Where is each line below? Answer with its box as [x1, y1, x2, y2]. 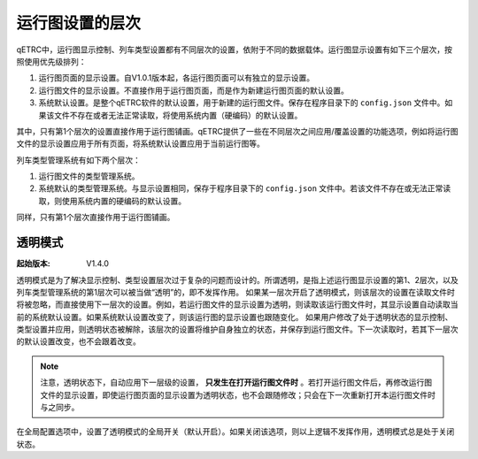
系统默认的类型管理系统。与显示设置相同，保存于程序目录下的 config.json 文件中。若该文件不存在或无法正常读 [38, 183, 451, 194]
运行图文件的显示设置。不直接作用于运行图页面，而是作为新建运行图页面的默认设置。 [38, 85, 349, 96]
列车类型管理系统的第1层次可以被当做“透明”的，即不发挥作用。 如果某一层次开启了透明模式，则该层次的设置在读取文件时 [16, 287, 455, 297]
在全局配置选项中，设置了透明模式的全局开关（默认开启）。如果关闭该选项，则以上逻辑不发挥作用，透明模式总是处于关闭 [16, 426, 455, 437]
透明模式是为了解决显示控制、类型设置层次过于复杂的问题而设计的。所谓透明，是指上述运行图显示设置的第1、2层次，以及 [16, 274, 459, 285]
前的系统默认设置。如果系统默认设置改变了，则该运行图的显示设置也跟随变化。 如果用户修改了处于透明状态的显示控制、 [16, 311, 453, 322]
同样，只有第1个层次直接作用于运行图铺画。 [16, 212, 175, 223]
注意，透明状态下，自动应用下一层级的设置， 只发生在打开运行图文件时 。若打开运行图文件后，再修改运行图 [40, 377, 433, 388]
